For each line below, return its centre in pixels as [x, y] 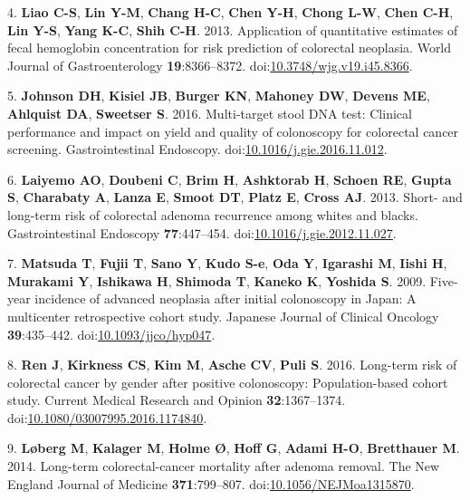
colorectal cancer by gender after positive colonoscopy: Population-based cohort [228, 382]
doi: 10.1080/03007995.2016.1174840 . [107, 417]
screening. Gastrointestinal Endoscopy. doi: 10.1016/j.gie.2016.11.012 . [197, 149]
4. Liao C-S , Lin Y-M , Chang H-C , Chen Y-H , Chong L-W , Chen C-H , [230, 12]
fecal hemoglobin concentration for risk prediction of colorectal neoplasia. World [230, 48]
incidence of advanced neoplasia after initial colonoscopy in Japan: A [225, 298]
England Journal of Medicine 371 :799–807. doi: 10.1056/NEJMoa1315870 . [211, 483]
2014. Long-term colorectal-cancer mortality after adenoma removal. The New [224, 466]
